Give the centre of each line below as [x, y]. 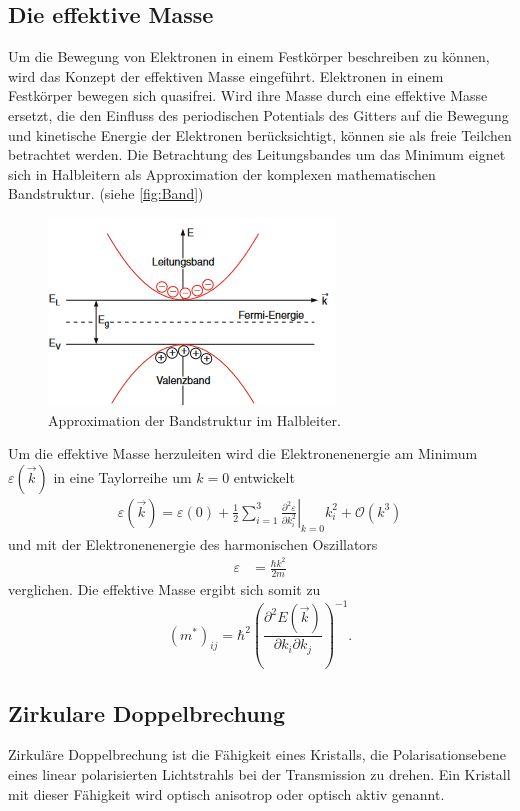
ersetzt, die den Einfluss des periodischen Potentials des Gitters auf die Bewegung [258, 114]
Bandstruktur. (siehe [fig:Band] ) [106, 193]
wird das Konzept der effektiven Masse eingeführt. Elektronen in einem [226, 75]
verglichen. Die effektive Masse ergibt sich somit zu [164, 589]
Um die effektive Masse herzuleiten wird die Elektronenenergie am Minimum [243, 453]
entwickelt [264, 476]
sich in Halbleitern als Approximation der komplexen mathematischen [222, 173]
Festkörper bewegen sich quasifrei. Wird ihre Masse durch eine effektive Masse [248, 95]
